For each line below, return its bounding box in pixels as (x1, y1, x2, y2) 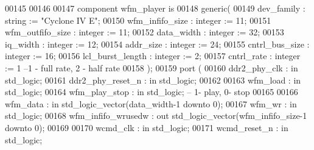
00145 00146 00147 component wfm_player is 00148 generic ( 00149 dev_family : (5, 2, 305, 14)
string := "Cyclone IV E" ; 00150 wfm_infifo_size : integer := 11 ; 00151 (5, 13, 271, 26)
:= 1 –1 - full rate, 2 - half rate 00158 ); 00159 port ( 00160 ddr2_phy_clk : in (5, 61, 298, 74)
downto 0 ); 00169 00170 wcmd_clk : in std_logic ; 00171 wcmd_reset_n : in (5, 121, 288, 134)
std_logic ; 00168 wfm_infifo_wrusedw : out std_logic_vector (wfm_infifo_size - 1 (5, 109, 307, 122)
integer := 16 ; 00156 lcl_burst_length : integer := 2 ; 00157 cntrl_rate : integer (5, 49, 301, 62)
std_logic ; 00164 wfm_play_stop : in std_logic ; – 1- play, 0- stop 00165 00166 (5, 85, 298, 98)
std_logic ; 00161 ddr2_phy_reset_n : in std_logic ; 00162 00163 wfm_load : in (5, 73, 301, 86)
